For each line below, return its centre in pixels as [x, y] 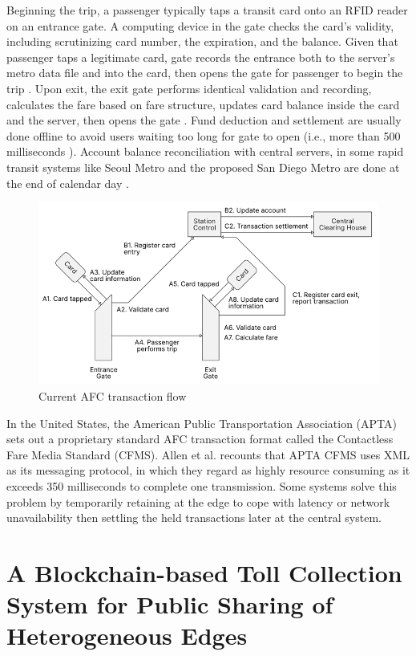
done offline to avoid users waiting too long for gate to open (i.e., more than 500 [204, 135]
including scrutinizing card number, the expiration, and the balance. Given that [202, 41]
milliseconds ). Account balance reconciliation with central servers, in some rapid [205, 151]
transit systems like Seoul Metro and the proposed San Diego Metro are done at [203, 167]
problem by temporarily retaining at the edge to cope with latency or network [198, 501]
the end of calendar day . [68, 183]
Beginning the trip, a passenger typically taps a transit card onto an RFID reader [207, 10]
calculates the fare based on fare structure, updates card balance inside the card [203, 104]
